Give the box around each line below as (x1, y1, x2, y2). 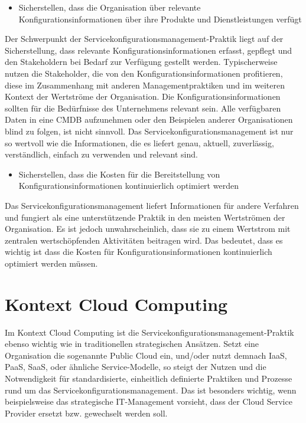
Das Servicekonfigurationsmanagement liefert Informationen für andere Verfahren (5, 199, 299, 211)
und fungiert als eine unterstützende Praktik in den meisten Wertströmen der (5, 211, 285, 223)
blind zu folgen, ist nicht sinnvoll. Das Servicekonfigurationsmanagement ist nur (5, 124, 294, 137)
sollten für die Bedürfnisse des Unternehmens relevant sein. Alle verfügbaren (5, 101, 281, 114)
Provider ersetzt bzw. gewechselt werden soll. (5, 406, 168, 419)
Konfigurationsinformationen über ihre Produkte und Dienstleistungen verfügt (18, 12, 302, 25)
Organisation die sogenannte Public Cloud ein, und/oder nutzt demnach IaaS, (5, 349, 287, 361)
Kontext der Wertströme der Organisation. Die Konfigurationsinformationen (5, 90, 281, 103)
